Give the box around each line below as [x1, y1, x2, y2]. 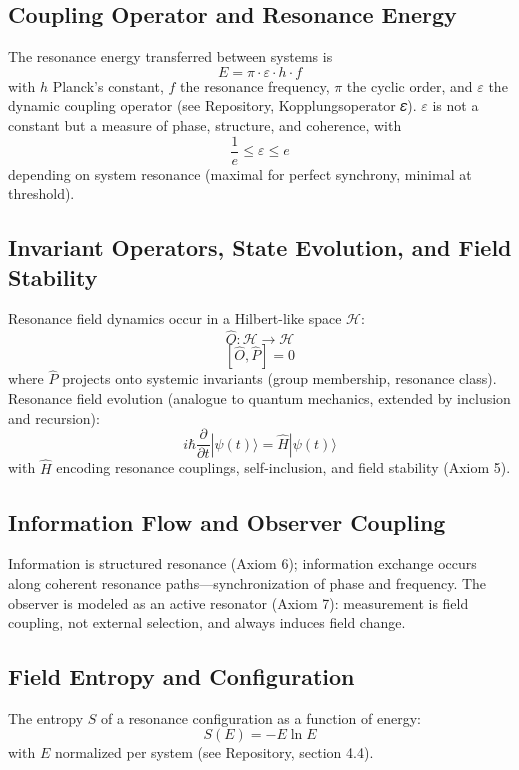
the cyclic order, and [346, 75, 473, 96]
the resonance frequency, [180, 75, 330, 96]
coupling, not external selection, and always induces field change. [8, 612, 406, 633]
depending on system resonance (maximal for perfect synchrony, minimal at [8, 163, 472, 184]
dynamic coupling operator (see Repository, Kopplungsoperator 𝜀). [8, 95, 417, 116]
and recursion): [8, 407, 100, 428]
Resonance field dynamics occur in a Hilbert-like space [8, 308, 342, 329]
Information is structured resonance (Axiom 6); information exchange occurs [8, 553, 477, 574]
